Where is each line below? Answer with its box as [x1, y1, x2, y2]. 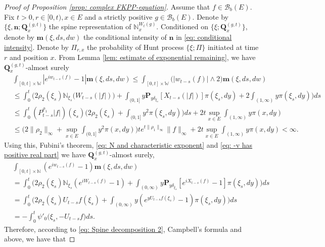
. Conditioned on [156, 21, 209, 32]
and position [9, 52, 48, 63]
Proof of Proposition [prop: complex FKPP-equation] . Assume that [4, 2, 210, 12]
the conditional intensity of [83, 31, 167, 42]
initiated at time [207, 41, 259, 52]
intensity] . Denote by [4, 41, 69, 52]
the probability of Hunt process [87, 41, 184, 52]
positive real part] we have [4, 149, 86, 160]
